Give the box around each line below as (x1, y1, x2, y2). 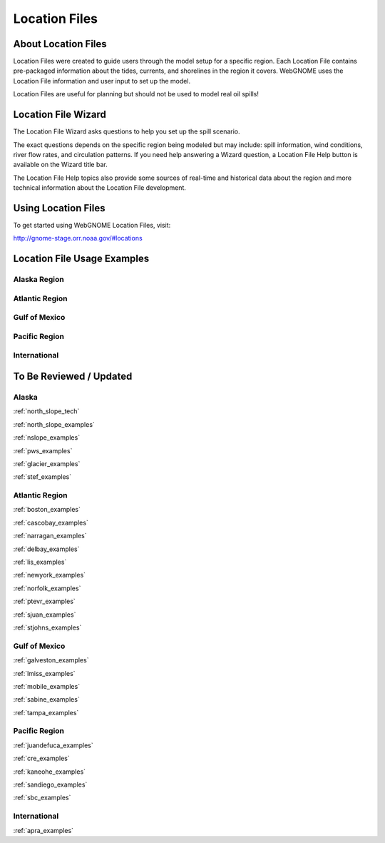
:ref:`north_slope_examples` (13, 420, 96, 428)
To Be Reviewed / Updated (13, 370, 133, 383)
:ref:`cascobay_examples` (13, 518, 88, 527)
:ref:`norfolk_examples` (13, 584, 81, 592)
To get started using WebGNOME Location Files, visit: (13, 221, 171, 229)
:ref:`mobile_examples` (13, 682, 81, 690)
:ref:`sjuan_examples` (13, 610, 76, 619)
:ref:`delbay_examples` (13, 545, 80, 553)
